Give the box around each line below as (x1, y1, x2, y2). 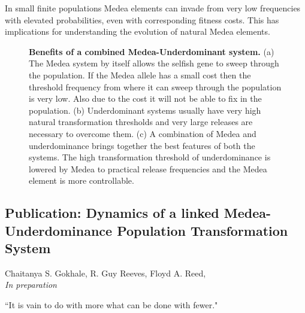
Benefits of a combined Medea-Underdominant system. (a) (29, 45, 274, 57)
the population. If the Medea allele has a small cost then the (29, 68, 251, 81)
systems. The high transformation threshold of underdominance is (29, 151, 271, 163)
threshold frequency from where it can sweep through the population (29, 80, 282, 93)
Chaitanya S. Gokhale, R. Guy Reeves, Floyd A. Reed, (5, 266, 206, 279)
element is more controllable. (29, 174, 134, 187)
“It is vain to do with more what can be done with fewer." (5, 299, 218, 311)
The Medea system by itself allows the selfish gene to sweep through (29, 57, 279, 69)
